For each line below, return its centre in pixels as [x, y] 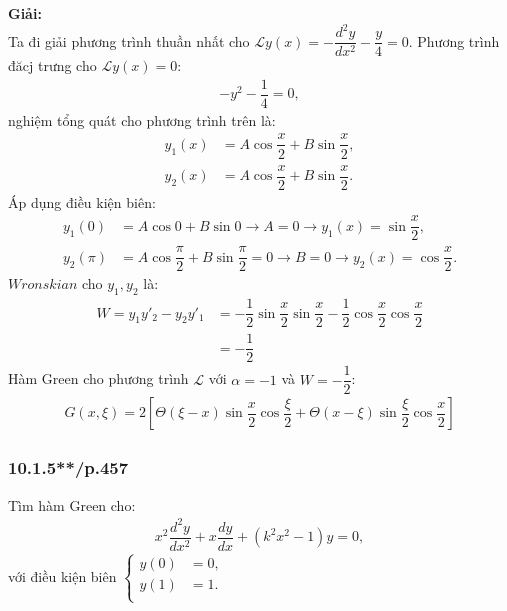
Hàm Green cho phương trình [98, 378]
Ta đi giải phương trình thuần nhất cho [129, 40]
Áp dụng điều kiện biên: [82, 201]
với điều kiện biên [62, 575]
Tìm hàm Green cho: [72, 504]
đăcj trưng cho [52, 65]
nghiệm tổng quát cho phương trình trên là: [142, 119]
